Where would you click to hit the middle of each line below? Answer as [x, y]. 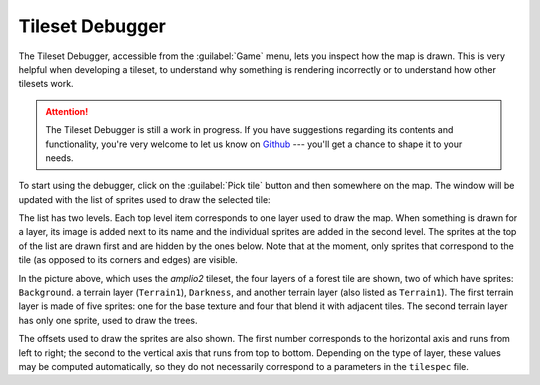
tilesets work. [46, 84]
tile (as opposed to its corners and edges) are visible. [128, 260]
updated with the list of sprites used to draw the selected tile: [144, 199]
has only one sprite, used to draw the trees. [108, 320]
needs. [59, 157]
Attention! [67, 111]
